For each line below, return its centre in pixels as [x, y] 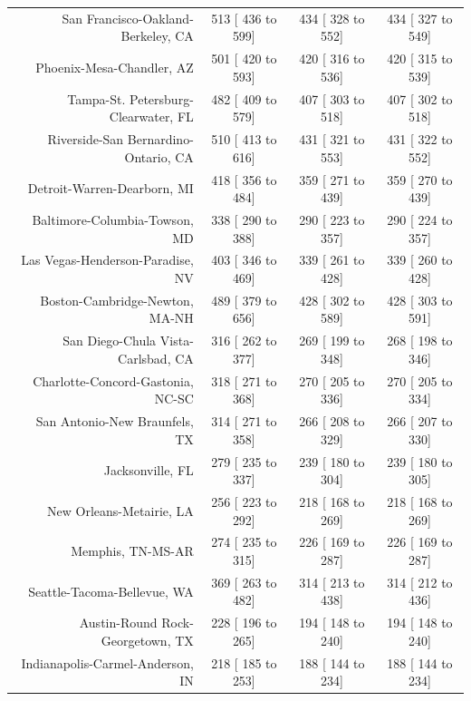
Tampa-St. [96, 98]
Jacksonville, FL [149, 470]
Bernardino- [160, 139]
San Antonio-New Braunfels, [115, 421]
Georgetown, [136, 640]
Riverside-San [86, 139]
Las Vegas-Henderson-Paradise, [107, 260]
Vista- [177, 341]
